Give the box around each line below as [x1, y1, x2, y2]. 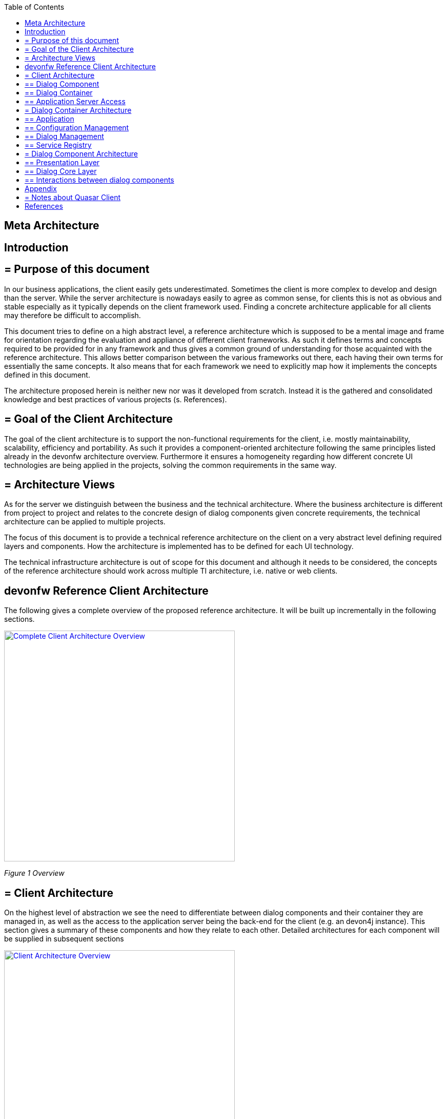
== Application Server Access [25, 97, 126, 106]
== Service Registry [25, 141, 92, 149]
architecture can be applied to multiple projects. [4, 517, 166, 526]
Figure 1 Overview [4, 869, 65, 878]
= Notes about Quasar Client [25, 193, 121, 202]
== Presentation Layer [25, 158, 100, 167]
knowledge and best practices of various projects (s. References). [4, 395, 227, 404]
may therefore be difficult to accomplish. [4, 310, 141, 320]
